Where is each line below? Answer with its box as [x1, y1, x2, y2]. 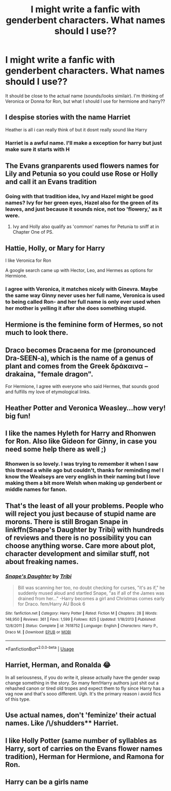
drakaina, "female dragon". [5, 370, 94, 378]
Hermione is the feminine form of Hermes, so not [5, 321, 163, 329]
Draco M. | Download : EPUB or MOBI [5, 629, 71, 635]
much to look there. [5, 328, 69, 337]
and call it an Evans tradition [5, 177, 97, 186]
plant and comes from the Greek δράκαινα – [5, 361, 149, 370]
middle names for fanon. [5, 486, 67, 493]
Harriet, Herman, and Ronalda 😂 [5, 661, 111, 669]
